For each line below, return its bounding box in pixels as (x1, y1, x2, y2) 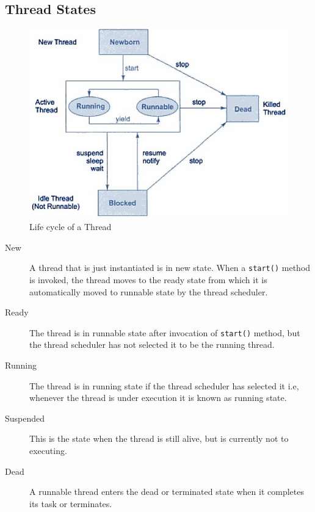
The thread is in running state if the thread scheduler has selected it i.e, (29, 379, 299, 392)
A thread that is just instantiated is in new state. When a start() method (29, 261, 311, 274)
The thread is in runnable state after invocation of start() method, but (29, 326, 300, 339)
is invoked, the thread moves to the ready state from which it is (29, 273, 267, 286)
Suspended (5, 411, 45, 424)
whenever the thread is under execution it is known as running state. (29, 391, 287, 404)
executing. (29, 444, 67, 457)
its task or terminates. (29, 497, 112, 510)
